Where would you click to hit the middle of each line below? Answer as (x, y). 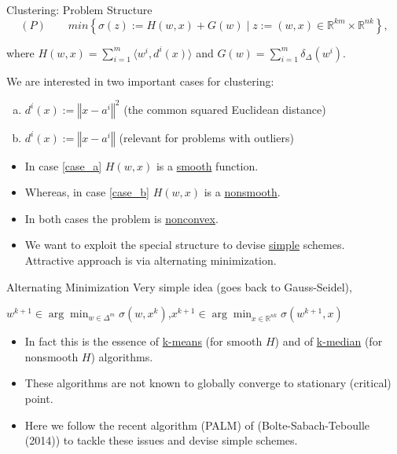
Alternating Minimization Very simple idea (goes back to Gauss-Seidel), (179, 286)
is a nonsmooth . (242, 192)
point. (39, 399)
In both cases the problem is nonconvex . (121, 218)
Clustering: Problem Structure (79, 9)
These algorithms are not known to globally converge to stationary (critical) (208, 383)
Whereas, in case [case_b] (87, 192)
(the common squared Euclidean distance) (225, 109)
